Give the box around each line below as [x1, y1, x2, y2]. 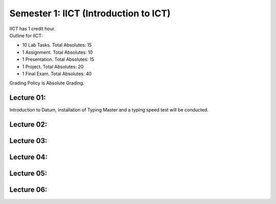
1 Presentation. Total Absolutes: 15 [22, 56, 95, 62]
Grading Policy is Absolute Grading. [9, 80, 84, 86]
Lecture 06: [9, 186, 48, 194]
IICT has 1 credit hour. [9, 26, 56, 32]
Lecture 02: [9, 120, 48, 129]
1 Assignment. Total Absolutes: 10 [22, 49, 93, 55]
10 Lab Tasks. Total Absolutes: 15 [22, 42, 92, 48]
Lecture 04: [9, 153, 48, 162]
